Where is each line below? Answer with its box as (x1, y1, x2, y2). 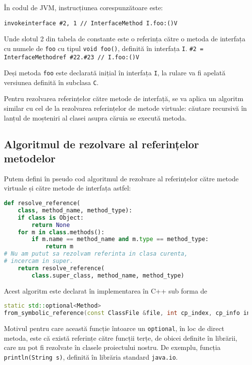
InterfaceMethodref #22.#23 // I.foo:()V (4, 53, 140, 61)
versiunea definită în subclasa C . (4, 77, 99, 87)
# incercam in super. (4, 258, 74, 265)
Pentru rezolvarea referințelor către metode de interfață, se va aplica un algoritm (4, 93, 244, 104)
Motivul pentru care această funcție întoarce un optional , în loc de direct (4, 323, 224, 333)
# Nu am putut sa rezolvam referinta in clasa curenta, (4, 250, 188, 258)
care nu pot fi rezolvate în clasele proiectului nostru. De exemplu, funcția (4, 342, 220, 352)
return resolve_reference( (17, 264, 105, 272)
